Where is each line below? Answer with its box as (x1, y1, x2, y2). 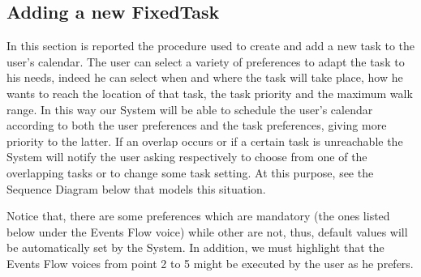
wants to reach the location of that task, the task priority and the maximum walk (6, 84, 413, 101)
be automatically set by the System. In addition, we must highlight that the (6, 239, 384, 256)
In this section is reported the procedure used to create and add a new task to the (6, 37, 415, 54)
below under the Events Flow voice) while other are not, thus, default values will (6, 223, 408, 240)
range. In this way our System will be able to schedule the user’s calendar (6, 100, 373, 117)
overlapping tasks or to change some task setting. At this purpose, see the (6, 164, 374, 181)
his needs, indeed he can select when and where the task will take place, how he (6, 69, 403, 86)
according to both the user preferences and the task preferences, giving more (6, 117, 387, 134)
